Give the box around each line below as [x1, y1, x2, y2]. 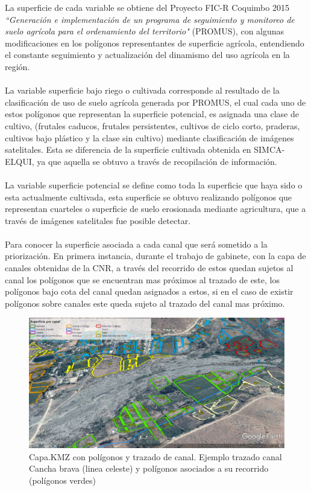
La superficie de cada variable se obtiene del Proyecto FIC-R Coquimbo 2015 [5, 1, 289, 13]
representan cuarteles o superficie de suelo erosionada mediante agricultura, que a [5, 202, 306, 215]
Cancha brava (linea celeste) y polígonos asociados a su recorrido [29, 462, 269, 475]
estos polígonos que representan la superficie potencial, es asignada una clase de [5, 108, 299, 120]
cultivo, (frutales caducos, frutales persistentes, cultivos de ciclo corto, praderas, [5, 119, 300, 132]
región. [5, 60, 30, 72]
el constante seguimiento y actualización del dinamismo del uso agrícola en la [5, 48, 290, 61]
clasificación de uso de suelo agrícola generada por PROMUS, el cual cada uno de [5, 95, 306, 108]
